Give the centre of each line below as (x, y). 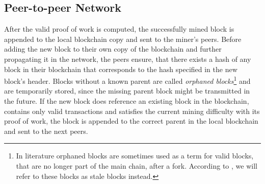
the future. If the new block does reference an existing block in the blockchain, (127, 101)
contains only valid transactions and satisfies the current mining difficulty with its (132, 111)
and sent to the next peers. (46, 131)
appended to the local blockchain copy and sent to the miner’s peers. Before (123, 39)
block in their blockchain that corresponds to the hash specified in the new (121, 69)
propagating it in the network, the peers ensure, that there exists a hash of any (128, 59)
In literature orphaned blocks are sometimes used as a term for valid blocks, (135, 156)
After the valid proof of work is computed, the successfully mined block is (119, 29)
